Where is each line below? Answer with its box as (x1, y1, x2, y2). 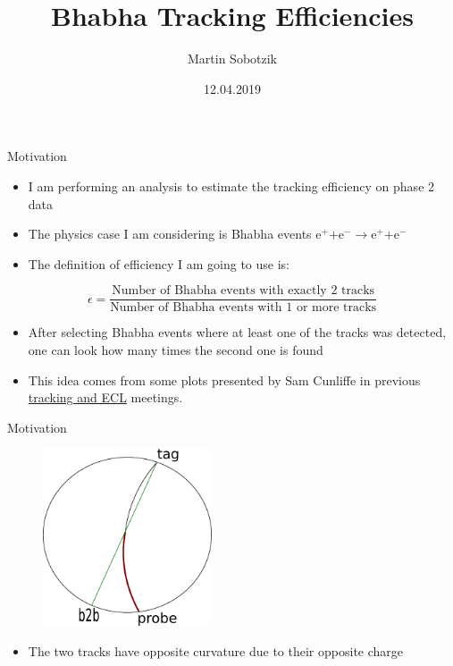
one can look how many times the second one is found (28, 340, 323, 358)
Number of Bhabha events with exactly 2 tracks (112, 284, 375, 298)
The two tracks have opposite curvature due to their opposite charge (28, 641, 404, 660)
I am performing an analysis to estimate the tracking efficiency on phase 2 (28, 176, 435, 195)
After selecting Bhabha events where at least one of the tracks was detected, (28, 323, 447, 341)
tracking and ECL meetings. (28, 388, 183, 407)
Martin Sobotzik (187, 49, 277, 68)
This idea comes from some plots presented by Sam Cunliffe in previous (28, 370, 421, 389)
